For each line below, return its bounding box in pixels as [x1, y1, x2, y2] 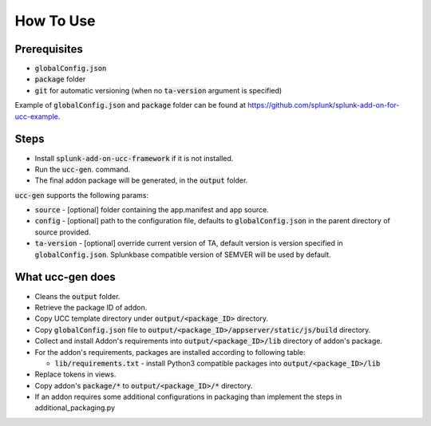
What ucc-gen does [14, 270, 116, 284]
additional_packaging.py [34, 403, 116, 412]
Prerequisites [14, 42, 83, 56]
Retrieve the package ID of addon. [34, 302, 148, 312]
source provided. [34, 227, 91, 237]
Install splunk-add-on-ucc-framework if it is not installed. [34, 153, 234, 163]
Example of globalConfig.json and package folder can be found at [14, 101, 247, 110]
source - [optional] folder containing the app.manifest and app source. [34, 205, 269, 215]
